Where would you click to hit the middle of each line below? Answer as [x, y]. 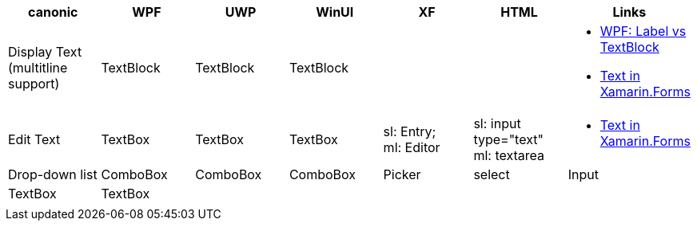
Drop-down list [53, 174]
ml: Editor [412, 147]
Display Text [45, 52]
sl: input [497, 123]
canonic [53, 12]
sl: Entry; [410, 131]
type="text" [508, 139]
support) [34, 84]
